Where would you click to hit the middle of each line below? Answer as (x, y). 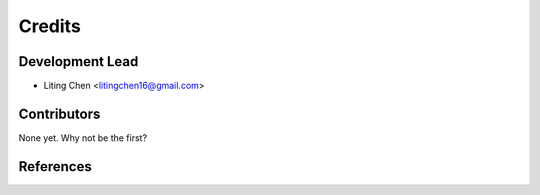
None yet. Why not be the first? (83, 137)
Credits (50, 26)
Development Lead (78, 61)
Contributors (59, 113)
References (55, 166)
